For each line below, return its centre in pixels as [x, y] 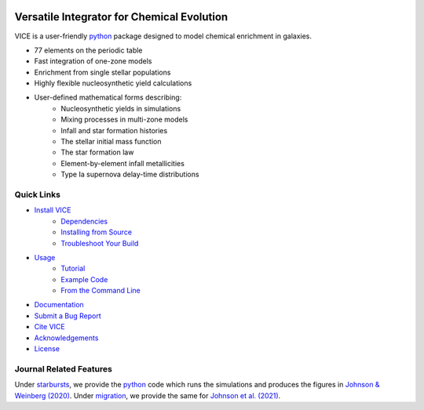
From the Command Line [101, 291]
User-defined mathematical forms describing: [108, 97]
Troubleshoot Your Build [100, 243]
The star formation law [97, 152]
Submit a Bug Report [68, 316]
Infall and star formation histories [114, 130]
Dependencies [84, 221]
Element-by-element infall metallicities [122, 163]
